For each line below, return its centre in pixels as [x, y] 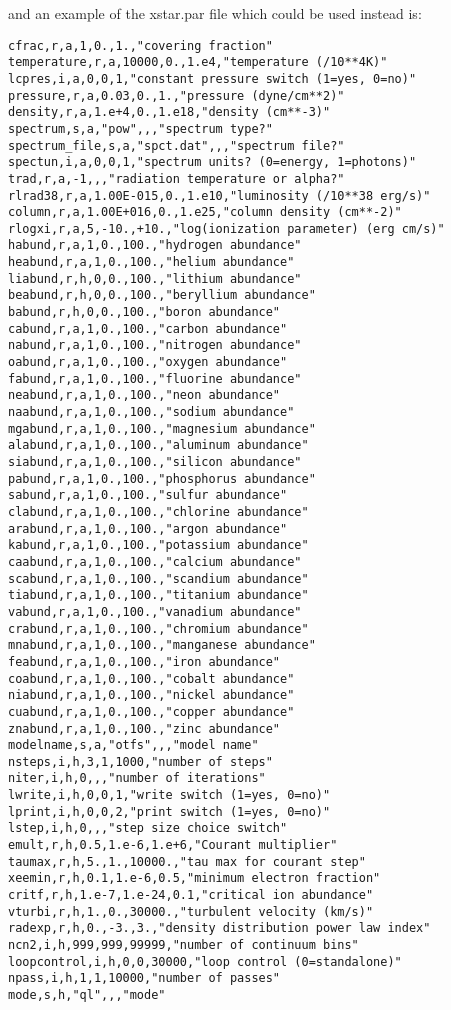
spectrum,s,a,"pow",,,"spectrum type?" [140, 128]
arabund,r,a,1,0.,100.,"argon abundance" [148, 528]
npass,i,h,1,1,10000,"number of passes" [144, 978]
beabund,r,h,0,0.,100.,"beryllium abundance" [162, 295]
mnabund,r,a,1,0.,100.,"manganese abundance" [162, 645]
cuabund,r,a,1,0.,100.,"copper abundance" [151, 711]
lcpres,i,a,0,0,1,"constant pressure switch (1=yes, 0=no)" [212, 78]
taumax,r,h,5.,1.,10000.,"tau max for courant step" [187, 861]
